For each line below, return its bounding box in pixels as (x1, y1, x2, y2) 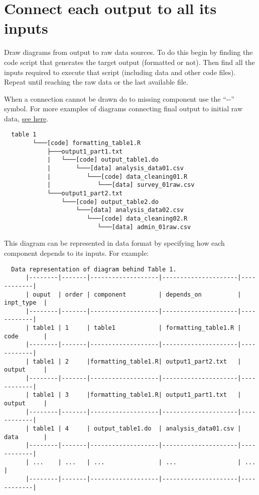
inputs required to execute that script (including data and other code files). (4, 66, 236, 77)
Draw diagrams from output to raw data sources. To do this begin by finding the (4, 47, 253, 57)
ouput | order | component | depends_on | (33, 291, 241, 298)
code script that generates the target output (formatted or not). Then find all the (4, 56, 255, 67)
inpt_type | (4, 299, 47, 307)
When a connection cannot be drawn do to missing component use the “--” (4, 93, 234, 104)
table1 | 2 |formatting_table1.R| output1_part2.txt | (33, 358, 241, 365)
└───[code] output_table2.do (61, 198, 159, 205)
